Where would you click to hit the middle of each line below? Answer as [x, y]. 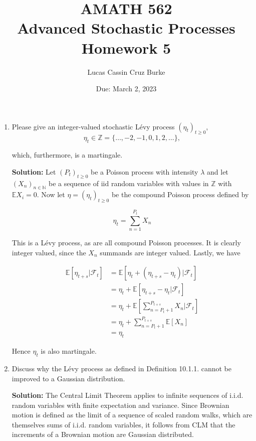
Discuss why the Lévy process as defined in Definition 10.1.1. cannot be [121, 368]
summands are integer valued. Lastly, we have [170, 252]
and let [218, 171]
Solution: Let [34, 171]
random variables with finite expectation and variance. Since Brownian [120, 405]
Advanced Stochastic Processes [126, 28]
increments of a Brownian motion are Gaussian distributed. [103, 434]
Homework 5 [126, 47]
